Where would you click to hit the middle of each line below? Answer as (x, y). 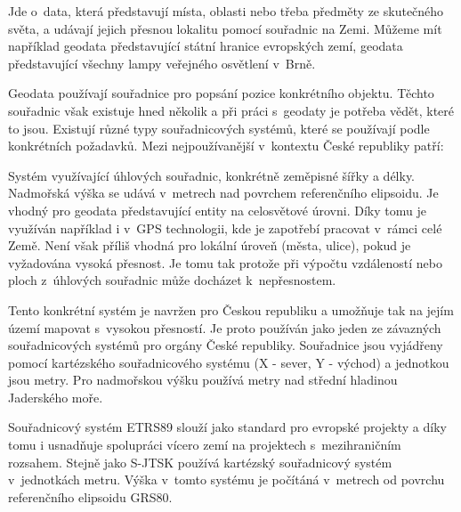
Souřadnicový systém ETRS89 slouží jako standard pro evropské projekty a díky (227, 427)
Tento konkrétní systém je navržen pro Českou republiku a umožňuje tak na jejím (231, 309)
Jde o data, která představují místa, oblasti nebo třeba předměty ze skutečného (226, 11)
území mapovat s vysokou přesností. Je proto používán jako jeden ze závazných (225, 327)
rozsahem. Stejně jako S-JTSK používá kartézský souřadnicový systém (200, 462)
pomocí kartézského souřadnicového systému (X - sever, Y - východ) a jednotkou (229, 362)
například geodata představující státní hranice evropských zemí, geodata (206, 46)
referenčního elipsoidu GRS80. (90, 496)
